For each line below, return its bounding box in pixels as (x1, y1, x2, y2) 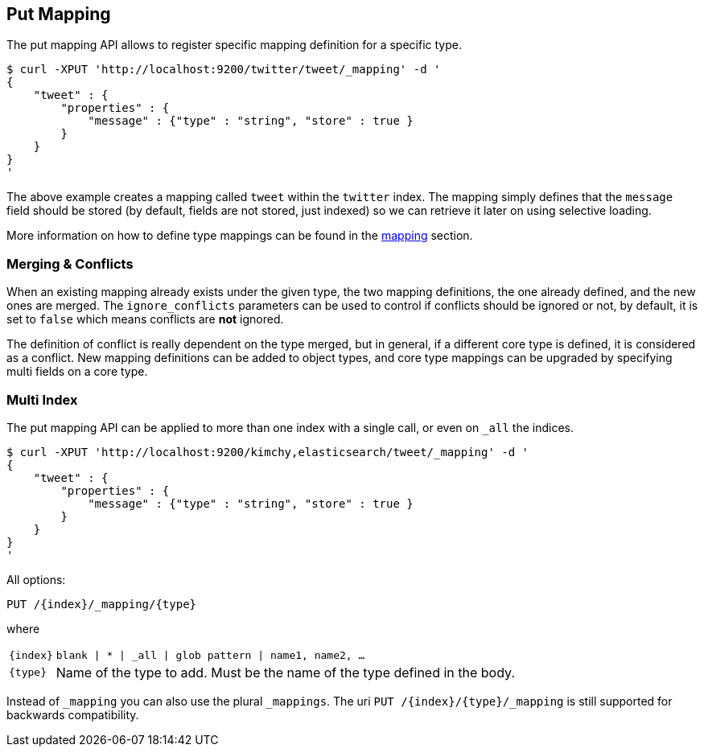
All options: (6, 572, 66, 586)
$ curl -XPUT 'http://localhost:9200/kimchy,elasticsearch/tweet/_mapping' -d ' (6, 445, 529, 459)
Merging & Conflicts (6, 255, 134, 272)
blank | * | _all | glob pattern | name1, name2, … (56, 648, 365, 661)
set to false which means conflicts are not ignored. (6, 312, 284, 327)
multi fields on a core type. (6, 364, 148, 379)
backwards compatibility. (6, 707, 139, 722)
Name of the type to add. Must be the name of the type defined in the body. (56, 664, 515, 681)
